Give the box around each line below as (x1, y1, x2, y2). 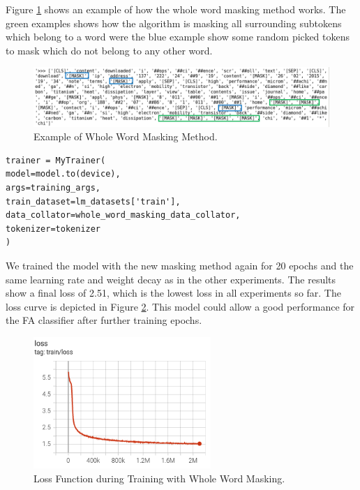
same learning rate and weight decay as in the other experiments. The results (6, 272, 336, 286)
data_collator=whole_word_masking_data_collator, (6, 210, 241, 221)
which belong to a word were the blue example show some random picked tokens (6, 29, 350, 44)
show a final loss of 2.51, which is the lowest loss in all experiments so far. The (6, 285, 341, 300)
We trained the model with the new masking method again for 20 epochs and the (6, 258, 354, 273)
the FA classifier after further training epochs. (6, 313, 202, 327)
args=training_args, (6, 183, 101, 193)
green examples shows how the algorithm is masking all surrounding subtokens (6, 15, 342, 30)
